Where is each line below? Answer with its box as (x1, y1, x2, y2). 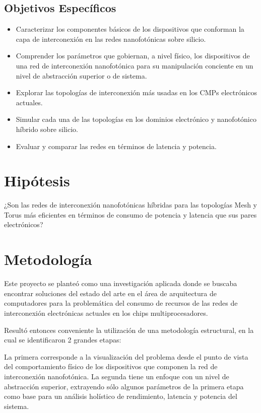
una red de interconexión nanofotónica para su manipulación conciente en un (16, 60, 253, 71)
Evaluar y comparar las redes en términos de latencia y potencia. (16, 141, 217, 151)
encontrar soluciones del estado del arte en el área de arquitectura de (4, 288, 217, 298)
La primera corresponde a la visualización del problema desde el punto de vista (4, 351, 248, 362)
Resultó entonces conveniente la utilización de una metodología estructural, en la (4, 324, 254, 335)
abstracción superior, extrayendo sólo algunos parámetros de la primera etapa (4, 381, 244, 391)
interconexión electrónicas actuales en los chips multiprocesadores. (4, 307, 208, 318)
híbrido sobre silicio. (16, 123, 78, 134)
